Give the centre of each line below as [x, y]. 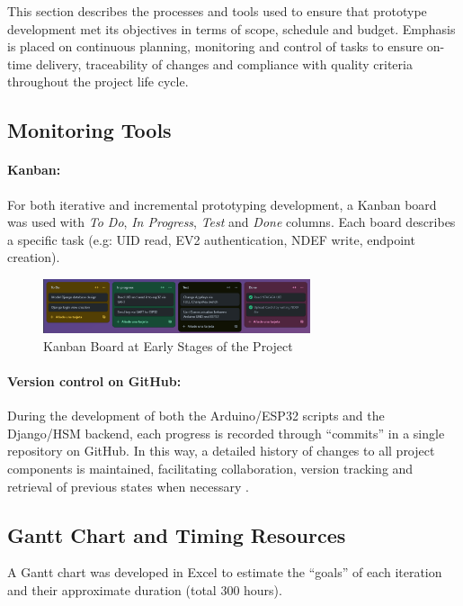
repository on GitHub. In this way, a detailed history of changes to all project [221, 451]
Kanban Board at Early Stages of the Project [168, 345]
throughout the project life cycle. [98, 81]
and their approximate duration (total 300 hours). [145, 589]
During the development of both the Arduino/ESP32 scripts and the [196, 416]
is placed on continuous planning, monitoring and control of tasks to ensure [215, 46]
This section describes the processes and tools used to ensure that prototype [217, 11]
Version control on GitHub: [94, 380]
